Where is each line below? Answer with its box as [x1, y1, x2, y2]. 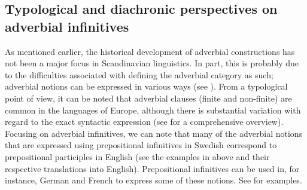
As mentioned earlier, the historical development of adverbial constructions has [5, 45, 295, 57]
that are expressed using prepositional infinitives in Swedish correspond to [5, 139, 277, 151]
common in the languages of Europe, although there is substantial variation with [5, 103, 301, 116]
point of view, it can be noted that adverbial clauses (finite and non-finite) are [5, 91, 292, 104]
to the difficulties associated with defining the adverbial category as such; [5, 68, 273, 81]
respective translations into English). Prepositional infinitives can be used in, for [5, 162, 300, 174]
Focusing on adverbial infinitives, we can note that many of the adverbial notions [5, 127, 303, 139]
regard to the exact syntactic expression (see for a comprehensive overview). [5, 115, 284, 128]
